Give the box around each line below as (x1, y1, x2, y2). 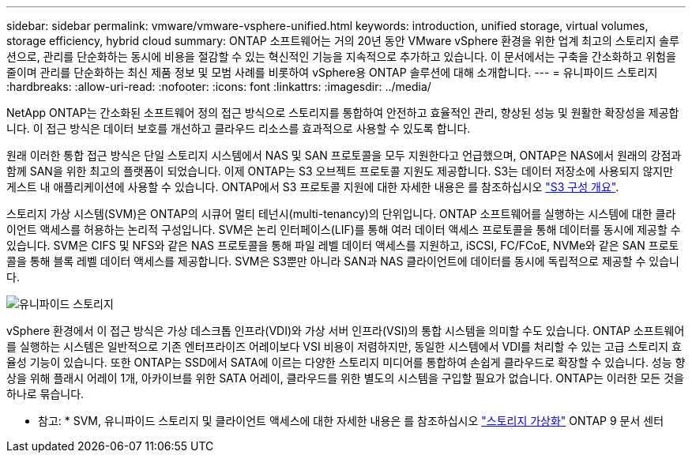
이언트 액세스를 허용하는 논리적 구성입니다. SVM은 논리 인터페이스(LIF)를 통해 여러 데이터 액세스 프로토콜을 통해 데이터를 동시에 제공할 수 (6, 223, 681, 236)
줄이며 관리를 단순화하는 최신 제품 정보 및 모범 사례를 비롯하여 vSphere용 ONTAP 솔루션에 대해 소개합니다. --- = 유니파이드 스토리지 (6, 66, 658, 79)
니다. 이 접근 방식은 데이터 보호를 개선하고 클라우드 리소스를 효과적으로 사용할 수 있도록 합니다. (6, 122, 471, 135)
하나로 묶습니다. (6, 387, 85, 401)
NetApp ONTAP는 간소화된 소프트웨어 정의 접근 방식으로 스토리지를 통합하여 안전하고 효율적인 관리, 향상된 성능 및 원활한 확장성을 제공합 (6, 106, 679, 119)
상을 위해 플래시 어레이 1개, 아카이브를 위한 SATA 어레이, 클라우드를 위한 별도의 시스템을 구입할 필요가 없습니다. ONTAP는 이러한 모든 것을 (6, 371, 684, 385)
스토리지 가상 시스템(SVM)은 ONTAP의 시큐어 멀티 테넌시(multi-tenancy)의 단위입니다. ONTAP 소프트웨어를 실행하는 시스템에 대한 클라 (6, 207, 676, 220)
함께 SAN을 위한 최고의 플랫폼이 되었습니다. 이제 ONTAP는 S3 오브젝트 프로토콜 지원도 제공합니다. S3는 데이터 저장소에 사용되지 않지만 (6, 164, 674, 178)
